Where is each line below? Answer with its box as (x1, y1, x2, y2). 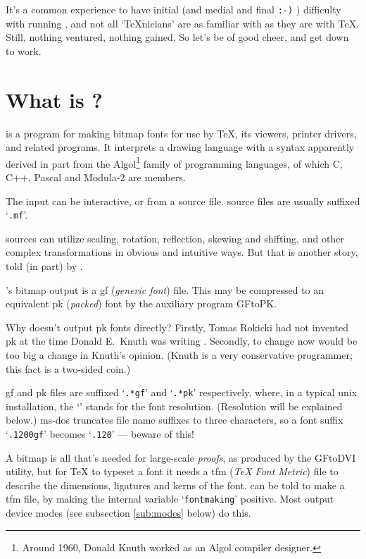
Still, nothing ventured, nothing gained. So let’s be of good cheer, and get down (6, 30, 349, 44)
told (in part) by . (6, 259, 83, 274)
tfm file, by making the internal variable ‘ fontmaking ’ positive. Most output (6, 491, 334, 506)
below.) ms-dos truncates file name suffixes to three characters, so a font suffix (6, 412, 343, 427)
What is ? (6, 85, 103, 113)
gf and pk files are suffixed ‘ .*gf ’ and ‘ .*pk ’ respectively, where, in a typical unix (6, 385, 358, 400)
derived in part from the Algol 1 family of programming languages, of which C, (6, 154, 343, 171)
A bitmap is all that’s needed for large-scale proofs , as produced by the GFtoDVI (6, 450, 356, 465)
